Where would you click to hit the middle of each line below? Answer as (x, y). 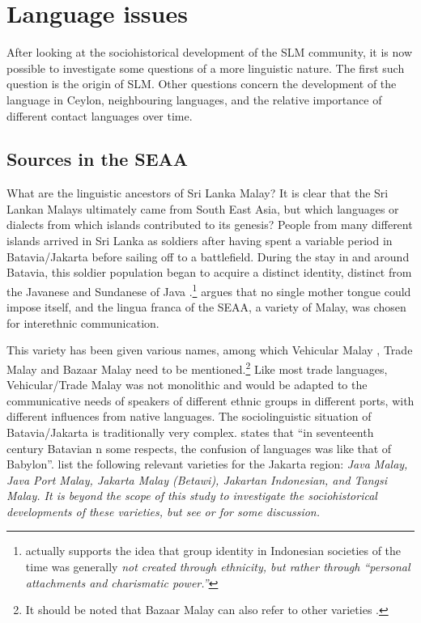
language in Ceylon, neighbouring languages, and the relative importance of (194, 99)
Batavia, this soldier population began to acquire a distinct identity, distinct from (209, 272)
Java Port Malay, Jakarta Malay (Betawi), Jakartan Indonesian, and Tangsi (197, 479)
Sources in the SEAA (98, 159)
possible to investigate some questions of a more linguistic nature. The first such (206, 68)
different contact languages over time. (100, 115)
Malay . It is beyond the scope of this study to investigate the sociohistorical (192, 496)
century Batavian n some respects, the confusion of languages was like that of (199, 448)
